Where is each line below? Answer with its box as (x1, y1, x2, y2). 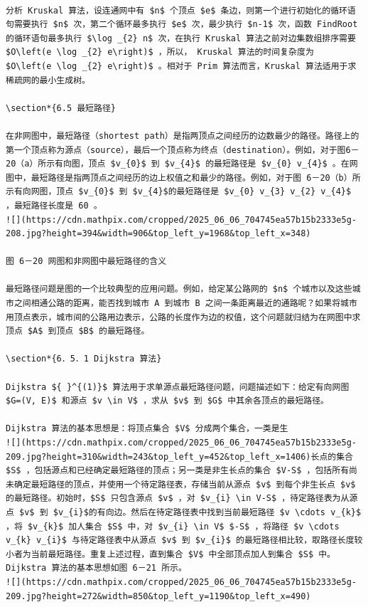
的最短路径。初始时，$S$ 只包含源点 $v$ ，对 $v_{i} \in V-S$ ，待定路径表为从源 (6, 493, 358, 504)
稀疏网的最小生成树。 (6, 75, 90, 85)
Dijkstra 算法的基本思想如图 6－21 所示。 (6, 563, 187, 574)
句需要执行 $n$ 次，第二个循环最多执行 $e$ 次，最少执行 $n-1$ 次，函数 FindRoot (6, 19, 358, 30)
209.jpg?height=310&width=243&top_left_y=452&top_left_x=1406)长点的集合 (6, 451, 353, 462)
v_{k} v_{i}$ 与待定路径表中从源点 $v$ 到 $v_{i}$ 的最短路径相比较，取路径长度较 (6, 535, 363, 546)
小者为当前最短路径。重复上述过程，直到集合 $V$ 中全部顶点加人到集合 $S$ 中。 (6, 549, 335, 559)
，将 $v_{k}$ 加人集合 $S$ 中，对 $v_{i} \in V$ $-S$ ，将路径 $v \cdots (6, 521, 340, 532)
